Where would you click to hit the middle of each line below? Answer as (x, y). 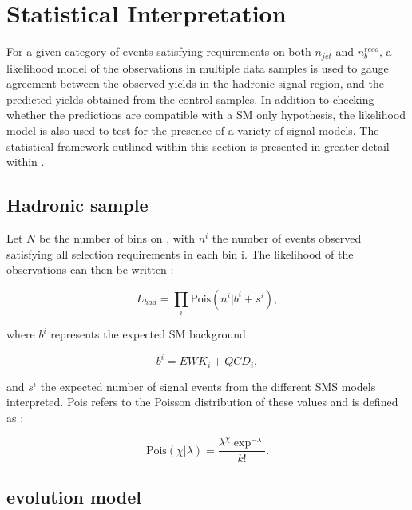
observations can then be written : (90, 269)
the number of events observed (287, 237)
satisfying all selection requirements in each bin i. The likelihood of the (180, 253)
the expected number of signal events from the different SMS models (208, 386)
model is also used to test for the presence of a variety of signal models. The (193, 130)
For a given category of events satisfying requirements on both (159, 51)
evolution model (74, 496)
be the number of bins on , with (117, 237)
